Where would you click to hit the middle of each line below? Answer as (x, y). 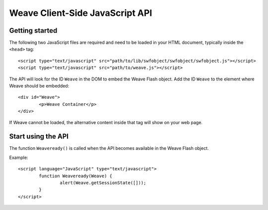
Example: (19, 157)
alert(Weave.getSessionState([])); (103, 183)
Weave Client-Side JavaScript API (81, 13)
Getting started (33, 31)
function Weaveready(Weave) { (76, 176)
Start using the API (39, 137)
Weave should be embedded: (39, 86)
